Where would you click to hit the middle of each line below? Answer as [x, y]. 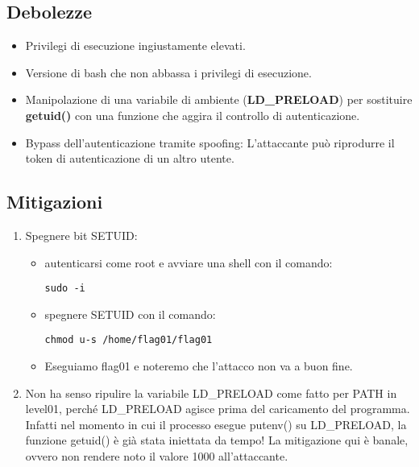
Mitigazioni [55, 202]
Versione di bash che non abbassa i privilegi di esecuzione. [168, 72]
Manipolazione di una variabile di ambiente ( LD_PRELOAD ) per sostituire [219, 99]
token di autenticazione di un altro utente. [130, 158]
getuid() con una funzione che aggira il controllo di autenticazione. [193, 115]
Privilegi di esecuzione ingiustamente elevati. [135, 45]
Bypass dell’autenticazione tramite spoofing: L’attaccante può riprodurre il [210, 142]
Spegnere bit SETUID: [81, 235]
